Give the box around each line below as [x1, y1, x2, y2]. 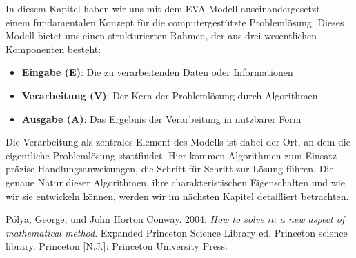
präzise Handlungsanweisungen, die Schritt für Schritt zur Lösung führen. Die [6, 161, 334, 176]
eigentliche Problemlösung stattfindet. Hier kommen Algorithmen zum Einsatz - [6, 148, 344, 162]
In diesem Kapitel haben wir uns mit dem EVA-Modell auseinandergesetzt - [6, 1, 326, 15]
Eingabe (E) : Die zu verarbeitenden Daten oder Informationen [21, 65, 293, 79]
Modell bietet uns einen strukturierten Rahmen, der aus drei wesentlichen [6, 28, 317, 43]
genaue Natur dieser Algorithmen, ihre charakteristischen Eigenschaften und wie [6, 175, 345, 189]
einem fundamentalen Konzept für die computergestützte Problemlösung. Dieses [6, 14, 344, 29]
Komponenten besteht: [6, 41, 101, 56]
